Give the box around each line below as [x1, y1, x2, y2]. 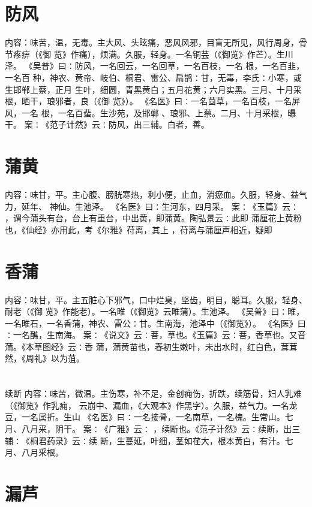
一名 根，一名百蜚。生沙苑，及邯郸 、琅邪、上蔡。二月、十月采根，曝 [21, 106, 296, 119]
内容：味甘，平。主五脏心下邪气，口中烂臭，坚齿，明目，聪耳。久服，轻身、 [5, 293, 307, 306]
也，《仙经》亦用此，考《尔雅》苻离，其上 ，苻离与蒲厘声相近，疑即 [5, 223, 272, 236]
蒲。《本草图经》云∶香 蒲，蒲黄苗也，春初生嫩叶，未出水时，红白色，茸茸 [5, 340, 298, 352]
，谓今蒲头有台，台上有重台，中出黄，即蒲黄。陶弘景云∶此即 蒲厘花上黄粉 [5, 212, 302, 224]
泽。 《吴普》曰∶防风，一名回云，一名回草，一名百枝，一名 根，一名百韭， [5, 59, 305, 72]
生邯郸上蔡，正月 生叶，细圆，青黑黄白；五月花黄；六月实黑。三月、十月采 [5, 83, 302, 95]
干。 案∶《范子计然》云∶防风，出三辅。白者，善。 [5, 118, 209, 131]
